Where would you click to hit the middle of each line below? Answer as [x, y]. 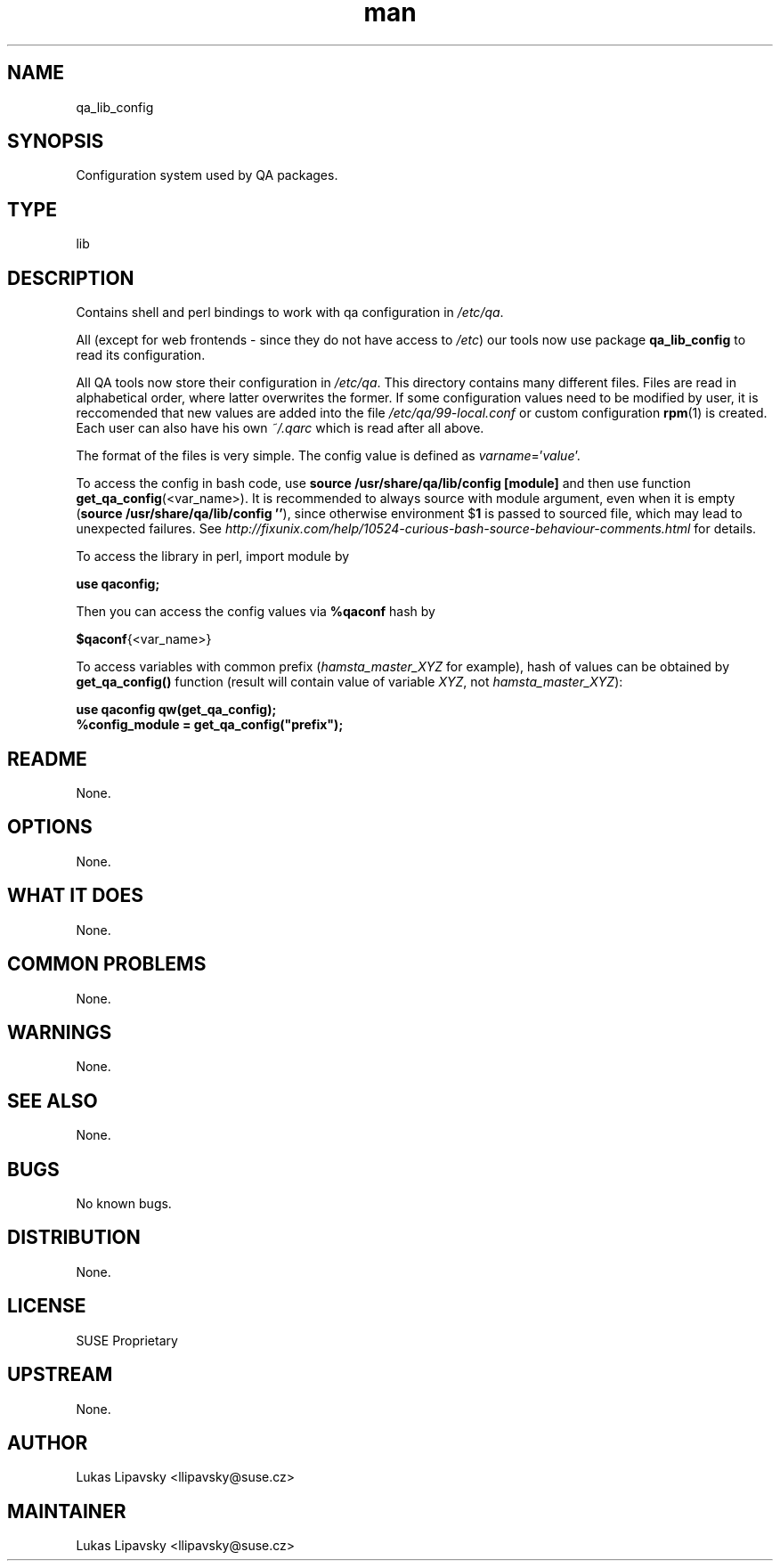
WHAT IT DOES [76, 896]
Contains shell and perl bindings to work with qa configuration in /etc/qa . [290, 313]
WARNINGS [60, 1032]
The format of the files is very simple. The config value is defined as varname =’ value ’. [328, 456]
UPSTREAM [60, 1375]
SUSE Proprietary [127, 1340]
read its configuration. [141, 355]
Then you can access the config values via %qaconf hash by [256, 612]
